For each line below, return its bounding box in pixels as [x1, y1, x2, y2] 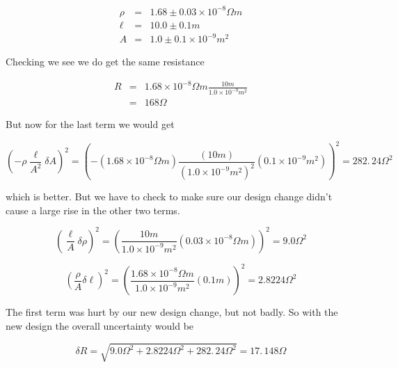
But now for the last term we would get [6, 117, 175, 131]
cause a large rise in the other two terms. [6, 202, 180, 217]
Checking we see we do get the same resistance [6, 54, 205, 69]
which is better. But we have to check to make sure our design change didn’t [6, 189, 333, 204]
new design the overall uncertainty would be [6, 318, 194, 333]
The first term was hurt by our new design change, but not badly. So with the [6, 305, 338, 319]
